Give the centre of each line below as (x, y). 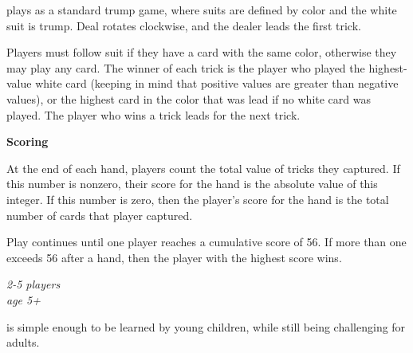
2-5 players (33, 284)
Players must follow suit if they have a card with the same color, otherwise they (202, 52)
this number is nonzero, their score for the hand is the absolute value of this (192, 184)
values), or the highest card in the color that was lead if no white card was (189, 98)
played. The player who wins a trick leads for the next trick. (153, 114)
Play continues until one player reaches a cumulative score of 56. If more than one (206, 242)
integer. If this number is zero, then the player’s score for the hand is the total (198, 199)
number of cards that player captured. (100, 215)
